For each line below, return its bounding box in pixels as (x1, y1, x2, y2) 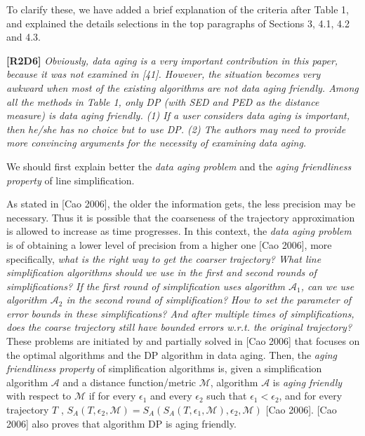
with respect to (6, 388, 72, 403)
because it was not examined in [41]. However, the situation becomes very (6, 67, 321, 81)
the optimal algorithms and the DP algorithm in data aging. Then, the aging (6, 347, 338, 362)
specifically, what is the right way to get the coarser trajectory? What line (6, 251, 321, 266)
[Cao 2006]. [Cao (265, 402, 337, 417)
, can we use (300, 278, 354, 293)
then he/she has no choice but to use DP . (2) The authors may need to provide (6, 121, 346, 136)
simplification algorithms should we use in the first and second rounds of (6, 265, 317, 280)
